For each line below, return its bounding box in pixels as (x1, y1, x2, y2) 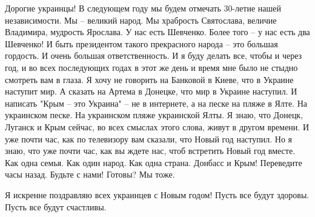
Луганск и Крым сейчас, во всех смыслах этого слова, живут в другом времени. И (5, 120, 310, 133)
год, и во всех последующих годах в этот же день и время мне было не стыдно (5, 61, 298, 73)
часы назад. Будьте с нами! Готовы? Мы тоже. (5, 168, 175, 181)
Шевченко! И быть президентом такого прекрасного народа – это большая (5, 37, 278, 50)
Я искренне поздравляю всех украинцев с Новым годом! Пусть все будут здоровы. (5, 188, 310, 201)
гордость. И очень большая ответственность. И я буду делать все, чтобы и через (5, 49, 302, 62)
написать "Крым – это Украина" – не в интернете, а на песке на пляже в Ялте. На (5, 96, 307, 109)
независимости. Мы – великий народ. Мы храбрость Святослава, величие (5, 13, 277, 26)
